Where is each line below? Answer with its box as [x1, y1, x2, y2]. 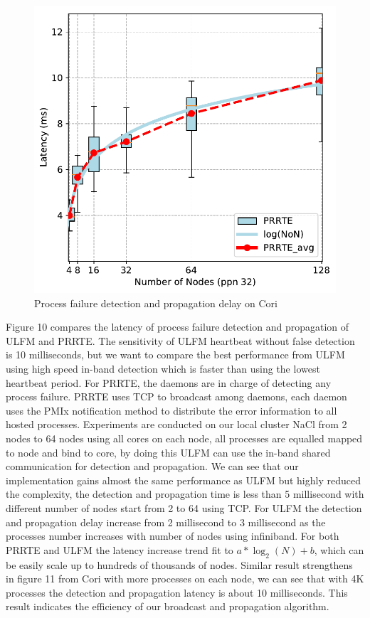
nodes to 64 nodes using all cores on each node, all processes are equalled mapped [6, 430, 363, 445]
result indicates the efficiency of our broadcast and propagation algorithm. [6, 599, 329, 614]
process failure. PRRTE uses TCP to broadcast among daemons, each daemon [6, 389, 347, 404]
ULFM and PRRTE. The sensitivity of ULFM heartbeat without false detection [6, 333, 355, 348]
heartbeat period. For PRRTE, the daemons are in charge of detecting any [6, 375, 332, 390]
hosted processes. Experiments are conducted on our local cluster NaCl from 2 [6, 417, 347, 432]
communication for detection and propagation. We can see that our [6, 459, 299, 474]
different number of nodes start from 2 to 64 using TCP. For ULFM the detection [6, 500, 362, 515]
